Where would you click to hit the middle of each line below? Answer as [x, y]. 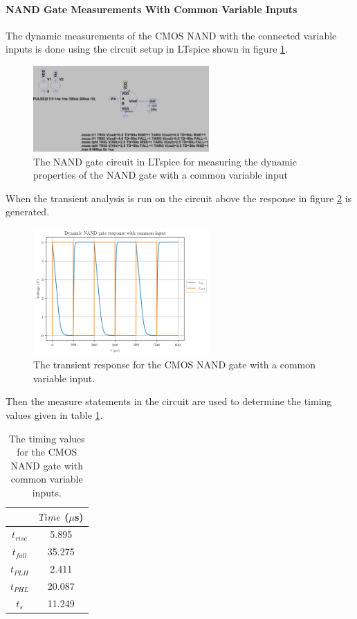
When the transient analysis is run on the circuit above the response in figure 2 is [179, 198]
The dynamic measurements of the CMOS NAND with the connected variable [171, 35]
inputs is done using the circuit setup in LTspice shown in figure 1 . [147, 49]
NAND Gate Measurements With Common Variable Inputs [152, 9]
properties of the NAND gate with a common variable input [161, 175]
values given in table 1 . [54, 415]
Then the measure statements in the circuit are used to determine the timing [169, 401]
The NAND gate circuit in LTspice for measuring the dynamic [165, 161]
